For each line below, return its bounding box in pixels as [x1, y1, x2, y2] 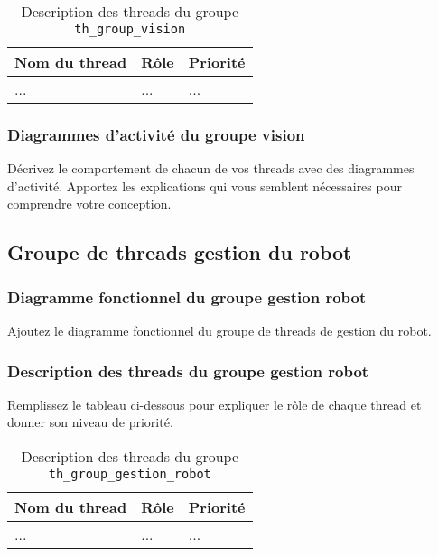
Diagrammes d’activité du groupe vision [7, 123, 305, 145]
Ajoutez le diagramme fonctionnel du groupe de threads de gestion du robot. [7, 321, 432, 339]
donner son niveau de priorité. [7, 412, 173, 431]
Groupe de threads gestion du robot [7, 238, 352, 266]
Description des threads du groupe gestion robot [7, 359, 369, 382]
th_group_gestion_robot [48, 467, 211, 481]
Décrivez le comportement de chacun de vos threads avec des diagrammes [7, 159, 415, 178]
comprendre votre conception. [7, 194, 172, 213]
